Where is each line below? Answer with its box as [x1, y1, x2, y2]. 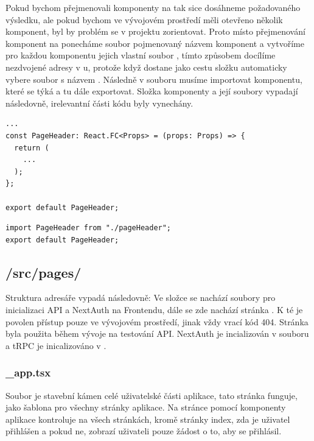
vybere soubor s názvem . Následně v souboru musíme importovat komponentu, [5, 72, 302, 85]
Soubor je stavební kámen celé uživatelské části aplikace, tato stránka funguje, [5, 389, 298, 401]
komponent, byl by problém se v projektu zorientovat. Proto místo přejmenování [5, 25, 305, 38]
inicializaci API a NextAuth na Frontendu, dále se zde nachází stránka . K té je [5, 303, 303, 316]
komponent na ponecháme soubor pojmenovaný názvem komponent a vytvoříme [5, 37, 304, 49]
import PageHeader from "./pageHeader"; [5, 224, 172, 233]
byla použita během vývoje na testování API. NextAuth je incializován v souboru [5, 327, 309, 340]
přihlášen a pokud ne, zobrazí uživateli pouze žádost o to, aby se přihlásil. [5, 425, 282, 437]
